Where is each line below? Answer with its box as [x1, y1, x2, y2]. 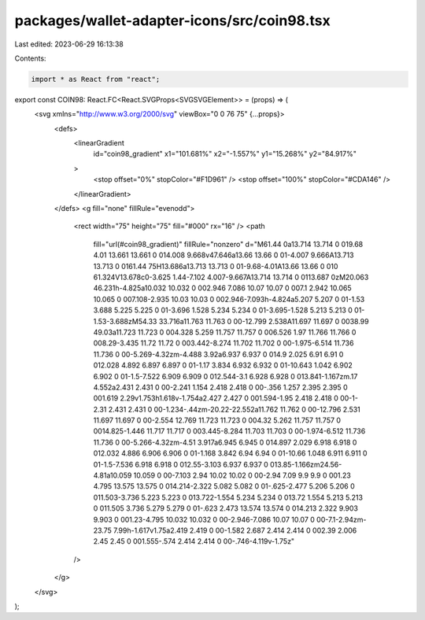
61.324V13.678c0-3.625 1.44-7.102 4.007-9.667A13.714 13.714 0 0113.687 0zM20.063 [93, 272, 369, 282]
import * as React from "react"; [31, 75, 161, 83]
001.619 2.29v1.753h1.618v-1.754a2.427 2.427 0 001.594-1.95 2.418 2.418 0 [93, 393, 338, 403]
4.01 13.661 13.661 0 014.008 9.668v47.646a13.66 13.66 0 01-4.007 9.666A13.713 [93, 250, 354, 260]
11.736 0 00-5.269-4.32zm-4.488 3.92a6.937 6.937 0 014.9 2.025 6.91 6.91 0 [93, 349, 344, 359]
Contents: [14, 54, 46, 63]
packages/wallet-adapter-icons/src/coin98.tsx [14, 12, 331, 29]
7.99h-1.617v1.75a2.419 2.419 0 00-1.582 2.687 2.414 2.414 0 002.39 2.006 [113, 526, 357, 535]
